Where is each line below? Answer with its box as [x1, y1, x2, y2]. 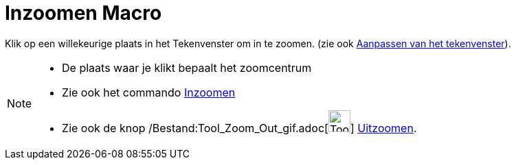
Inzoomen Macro [5, 1, 162, 25]
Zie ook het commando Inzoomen [62, 85, 236, 99]
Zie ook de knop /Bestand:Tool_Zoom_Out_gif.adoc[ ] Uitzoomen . [62, 120, 417, 135]
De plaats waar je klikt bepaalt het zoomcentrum [62, 60, 312, 75]
